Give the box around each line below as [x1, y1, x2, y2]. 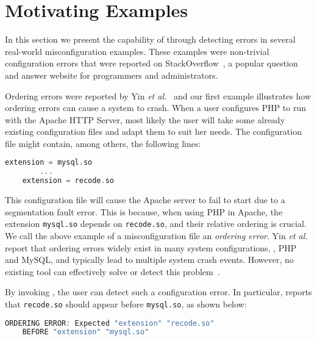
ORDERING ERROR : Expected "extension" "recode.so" [5, 318, 215, 328]
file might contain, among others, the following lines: [5, 137, 201, 149]
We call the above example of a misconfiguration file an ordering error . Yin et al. [5, 229, 308, 242]
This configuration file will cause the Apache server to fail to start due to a [5, 193, 285, 206]
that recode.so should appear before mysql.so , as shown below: [5, 297, 247, 310]
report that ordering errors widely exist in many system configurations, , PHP [5, 241, 297, 254]
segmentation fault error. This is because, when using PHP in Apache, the [5, 205, 283, 218]
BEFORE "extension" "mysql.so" [22, 328, 149, 337]
